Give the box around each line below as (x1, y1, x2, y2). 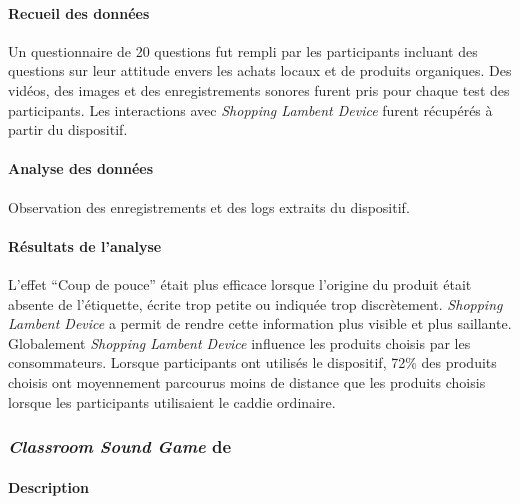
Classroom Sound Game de (8, 434, 232, 459)
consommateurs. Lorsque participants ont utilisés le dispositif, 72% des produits (8, 352, 497, 373)
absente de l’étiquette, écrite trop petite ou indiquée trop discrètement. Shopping (8, 293, 503, 314)
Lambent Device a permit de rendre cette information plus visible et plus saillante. (8, 313, 512, 334)
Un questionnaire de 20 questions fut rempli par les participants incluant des (8, 40, 478, 61)
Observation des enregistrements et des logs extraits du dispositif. (8, 196, 410, 217)
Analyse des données (8, 158, 154, 179)
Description (8, 476, 90, 497)
